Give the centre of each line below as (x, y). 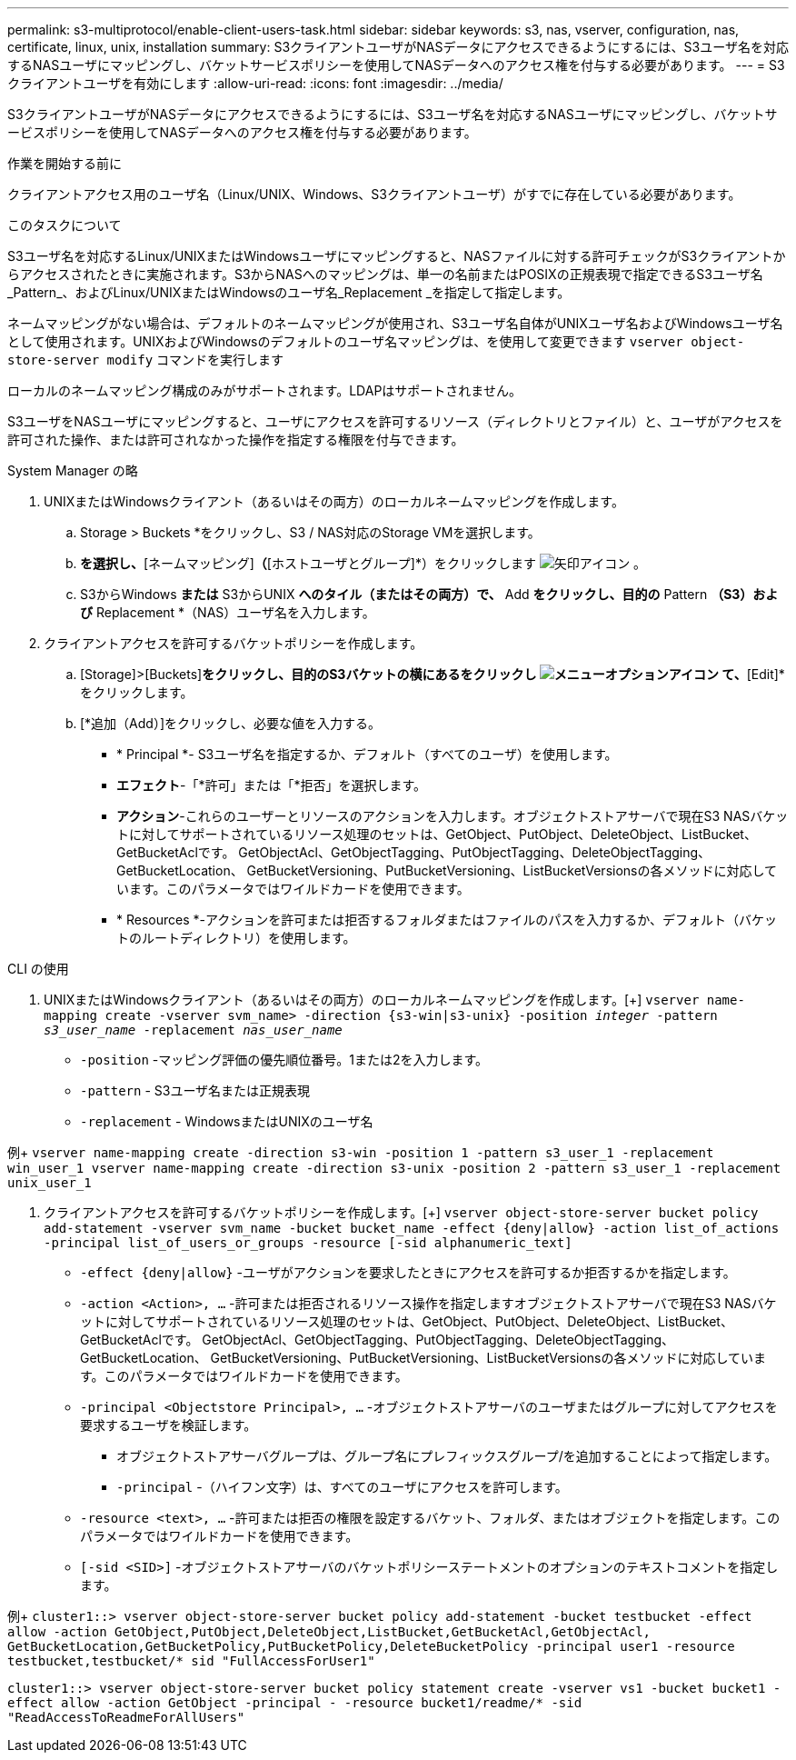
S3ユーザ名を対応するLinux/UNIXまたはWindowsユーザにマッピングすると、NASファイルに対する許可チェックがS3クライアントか (397, 256)
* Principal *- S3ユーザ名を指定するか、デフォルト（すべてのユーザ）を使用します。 (367, 754)
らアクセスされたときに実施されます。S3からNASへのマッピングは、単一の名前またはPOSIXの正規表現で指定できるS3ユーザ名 (385, 274)
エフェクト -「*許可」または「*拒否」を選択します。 (272, 785)
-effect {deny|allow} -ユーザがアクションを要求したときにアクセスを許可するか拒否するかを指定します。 (408, 1272)
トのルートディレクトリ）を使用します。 (236, 938)
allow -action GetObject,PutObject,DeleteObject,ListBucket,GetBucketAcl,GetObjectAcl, (329, 1632)
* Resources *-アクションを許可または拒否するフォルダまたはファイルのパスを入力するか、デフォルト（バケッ (447, 920)
